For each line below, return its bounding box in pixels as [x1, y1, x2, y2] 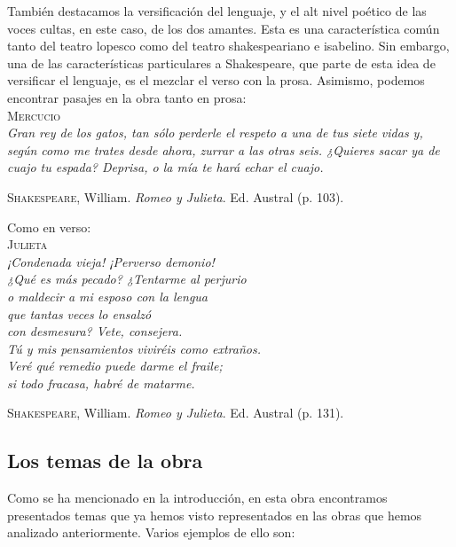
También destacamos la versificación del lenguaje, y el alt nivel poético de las [7, 2, 427, 20]
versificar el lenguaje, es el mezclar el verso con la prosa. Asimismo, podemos [7, 71, 425, 90]
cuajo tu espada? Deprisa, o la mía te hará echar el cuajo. [7, 158, 324, 176]
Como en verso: [7, 217, 91, 236]
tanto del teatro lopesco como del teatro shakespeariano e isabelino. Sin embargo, [7, 36, 450, 55]
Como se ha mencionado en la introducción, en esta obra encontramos [7, 488, 388, 507]
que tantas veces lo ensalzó [7, 304, 152, 323]
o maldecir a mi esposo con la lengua [7, 286, 208, 305]
